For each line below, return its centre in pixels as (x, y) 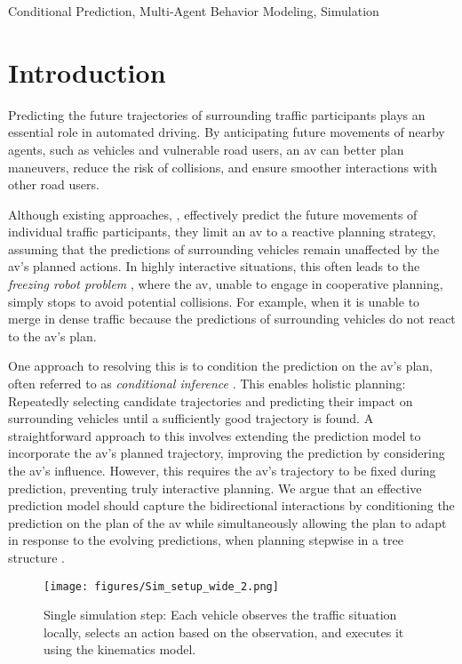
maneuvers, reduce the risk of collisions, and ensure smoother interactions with (223, 167)
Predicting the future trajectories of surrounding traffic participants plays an (217, 114)
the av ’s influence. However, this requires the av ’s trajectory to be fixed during (222, 470)
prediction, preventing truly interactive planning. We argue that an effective (215, 488)
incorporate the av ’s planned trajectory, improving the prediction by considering (227, 453)
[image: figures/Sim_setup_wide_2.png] (161, 586)
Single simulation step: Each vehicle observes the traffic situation (220, 615)
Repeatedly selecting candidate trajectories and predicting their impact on (211, 400)
